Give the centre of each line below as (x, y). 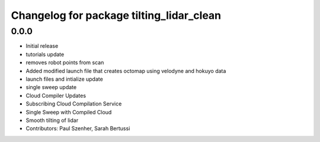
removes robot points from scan (65, 62)
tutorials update (45, 54)
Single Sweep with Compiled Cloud (69, 112)
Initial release (42, 46)
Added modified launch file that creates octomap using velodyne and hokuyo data (126, 71)
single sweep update (51, 87)
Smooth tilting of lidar (52, 120)
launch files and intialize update (64, 79)
